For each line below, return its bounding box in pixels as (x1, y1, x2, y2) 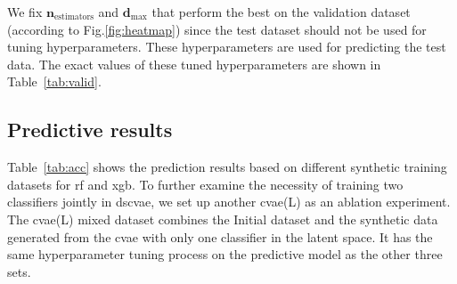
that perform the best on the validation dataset (151, 3, 411, 20)
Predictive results (7, 116, 173, 143)
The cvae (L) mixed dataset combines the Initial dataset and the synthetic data (7, 209, 438, 228)
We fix (7, 3, 43, 20)
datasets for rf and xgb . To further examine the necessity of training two (7, 174, 404, 193)
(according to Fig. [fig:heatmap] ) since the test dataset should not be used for (7, 20, 427, 38)
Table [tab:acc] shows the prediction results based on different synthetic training (7, 158, 447, 176)
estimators (53, 12, 94, 22)
